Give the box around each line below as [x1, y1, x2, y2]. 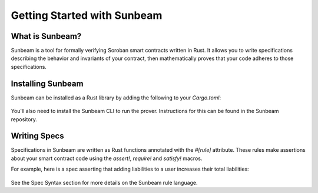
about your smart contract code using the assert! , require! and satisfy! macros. [11, 155, 203, 162]
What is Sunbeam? [11, 31, 82, 41]
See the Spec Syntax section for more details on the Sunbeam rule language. [11, 179, 198, 186]
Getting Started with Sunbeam [11, 9, 163, 22]
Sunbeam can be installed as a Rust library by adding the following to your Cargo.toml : [11, 94, 221, 101]
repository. [11, 115, 38, 123]
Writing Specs [11, 131, 64, 141]
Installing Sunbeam [11, 78, 84, 88]
